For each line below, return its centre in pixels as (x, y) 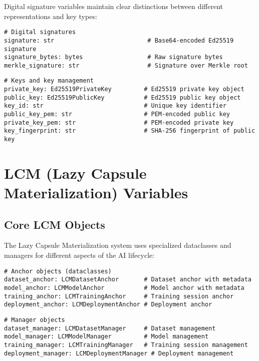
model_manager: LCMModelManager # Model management (106, 337)
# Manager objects (35, 320)
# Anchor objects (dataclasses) (58, 271)
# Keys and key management (49, 81)
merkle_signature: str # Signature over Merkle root (126, 65)
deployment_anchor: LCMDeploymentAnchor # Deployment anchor (108, 305)
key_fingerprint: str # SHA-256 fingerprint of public (130, 131)
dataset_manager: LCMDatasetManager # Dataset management (110, 328)
